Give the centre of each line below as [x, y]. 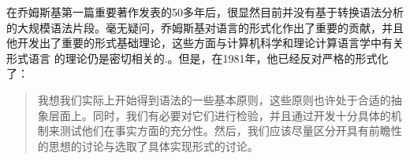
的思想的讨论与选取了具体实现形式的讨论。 [148, 145]
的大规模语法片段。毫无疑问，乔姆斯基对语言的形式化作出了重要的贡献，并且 [205, 27]
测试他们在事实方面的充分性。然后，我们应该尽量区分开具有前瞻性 [231, 131]
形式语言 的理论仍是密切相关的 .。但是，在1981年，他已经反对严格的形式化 [198, 58]
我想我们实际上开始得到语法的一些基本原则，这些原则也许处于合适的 [214, 99]
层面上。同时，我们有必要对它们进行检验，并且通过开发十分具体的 [220, 115]
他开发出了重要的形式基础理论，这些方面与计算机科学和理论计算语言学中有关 [205, 43]
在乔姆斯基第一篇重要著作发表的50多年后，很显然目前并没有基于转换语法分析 [205, 12]
